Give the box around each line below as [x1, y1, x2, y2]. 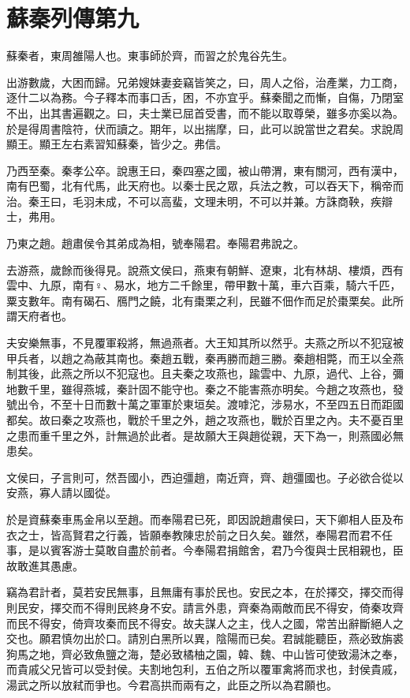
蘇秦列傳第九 [6, 2, 140, 34]
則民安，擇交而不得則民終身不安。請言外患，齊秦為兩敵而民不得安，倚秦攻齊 [6, 599, 404, 615]
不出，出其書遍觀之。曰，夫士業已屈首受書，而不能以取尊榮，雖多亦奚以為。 [6, 104, 404, 121]
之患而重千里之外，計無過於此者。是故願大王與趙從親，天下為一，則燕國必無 [6, 427, 404, 443]
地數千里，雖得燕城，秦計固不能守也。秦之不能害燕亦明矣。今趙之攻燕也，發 [6, 380, 404, 397]
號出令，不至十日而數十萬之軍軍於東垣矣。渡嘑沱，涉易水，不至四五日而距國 [6, 396, 404, 412]
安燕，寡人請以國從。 [6, 484, 117, 501]
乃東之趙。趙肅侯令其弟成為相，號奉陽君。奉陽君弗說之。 [6, 235, 304, 252]
